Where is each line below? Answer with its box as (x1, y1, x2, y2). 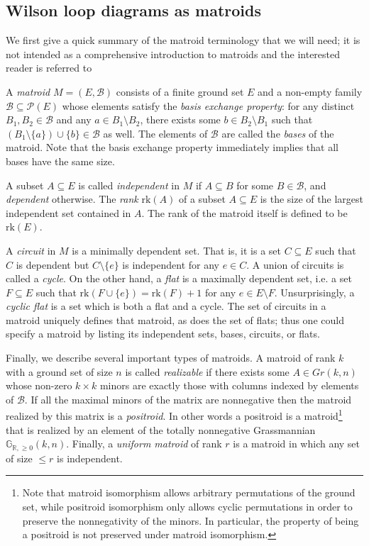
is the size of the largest (260, 191, 363, 206)
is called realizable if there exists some (125, 364, 290, 379)
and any (56, 112, 92, 127)
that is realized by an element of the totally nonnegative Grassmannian (6, 422, 316, 437)
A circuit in (6, 243, 56, 257)
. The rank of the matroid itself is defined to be (141, 205, 348, 220)
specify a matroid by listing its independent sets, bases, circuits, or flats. (6, 326, 320, 341)
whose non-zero (6, 378, 72, 393)
